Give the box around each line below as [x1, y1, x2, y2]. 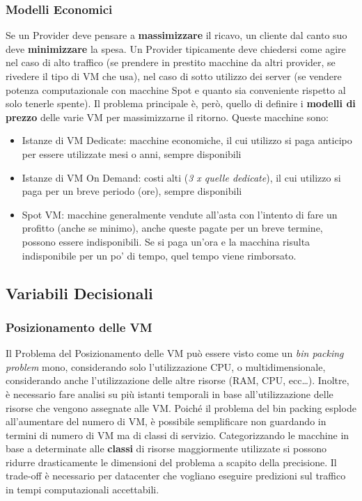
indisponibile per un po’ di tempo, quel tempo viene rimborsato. [22, 248, 297, 262]
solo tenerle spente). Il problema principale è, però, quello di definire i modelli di [6, 96, 356, 111]
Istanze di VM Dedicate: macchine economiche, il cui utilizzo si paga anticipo [22, 133, 352, 148]
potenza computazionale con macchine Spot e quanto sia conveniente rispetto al [6, 82, 346, 97]
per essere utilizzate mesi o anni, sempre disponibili [22, 146, 242, 161]
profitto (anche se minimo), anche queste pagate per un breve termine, [22, 221, 323, 235]
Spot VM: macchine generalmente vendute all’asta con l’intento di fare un [22, 207, 338, 221]
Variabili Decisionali [6, 282, 153, 303]
